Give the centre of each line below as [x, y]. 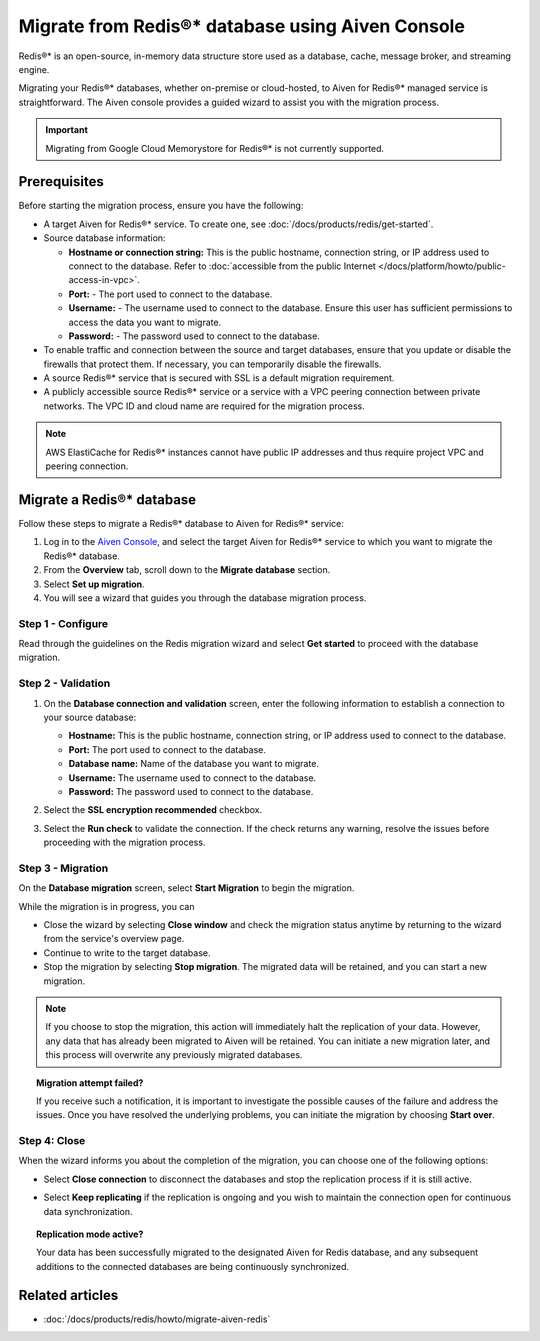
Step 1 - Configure [63, 623]
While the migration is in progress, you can [106, 906]
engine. [34, 69]
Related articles [68, 1295]
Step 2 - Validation [64, 683]
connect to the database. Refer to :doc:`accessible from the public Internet [222, 266]
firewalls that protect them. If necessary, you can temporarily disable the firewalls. [212, 364]
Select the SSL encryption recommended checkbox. [153, 810]
